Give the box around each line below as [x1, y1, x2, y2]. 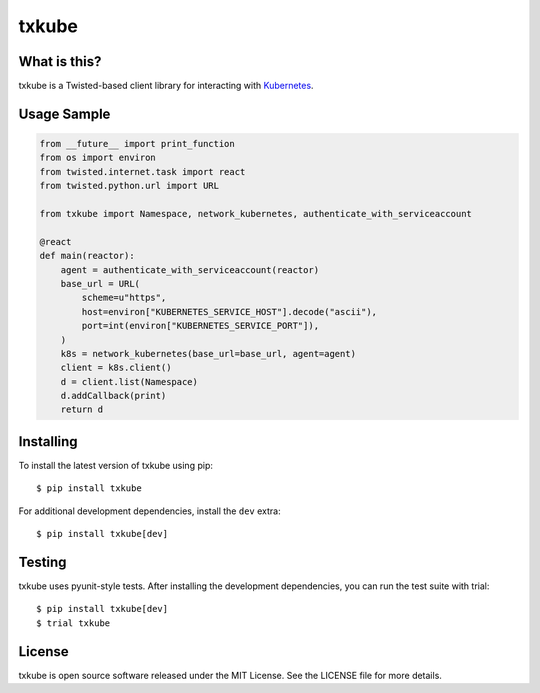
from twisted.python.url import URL [39, 180, 220, 192]
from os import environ [39, 152, 157, 164]
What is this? [18, 53, 102, 70]
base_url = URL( [60, 278, 140, 289]
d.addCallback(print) [60, 390, 167, 402]
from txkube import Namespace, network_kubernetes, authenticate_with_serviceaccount [39, 208, 472, 220]
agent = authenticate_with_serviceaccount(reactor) [60, 264, 320, 275]
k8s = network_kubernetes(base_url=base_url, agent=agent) [60, 348, 357, 359]
